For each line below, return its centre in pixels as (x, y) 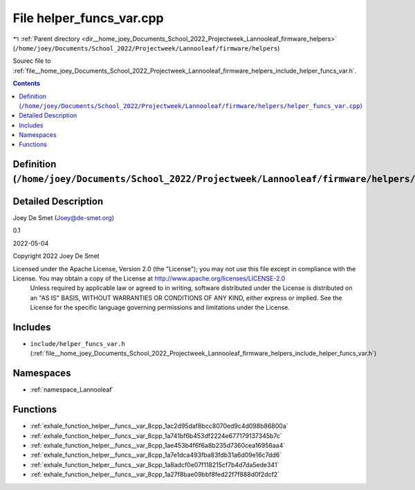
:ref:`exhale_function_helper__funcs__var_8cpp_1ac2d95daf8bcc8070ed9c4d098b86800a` (159, 426)
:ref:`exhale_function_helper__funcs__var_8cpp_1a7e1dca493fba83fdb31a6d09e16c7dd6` (156, 455)
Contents (27, 84)
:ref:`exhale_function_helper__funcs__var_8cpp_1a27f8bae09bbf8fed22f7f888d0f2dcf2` (155, 475)
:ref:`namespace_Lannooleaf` (72, 390)
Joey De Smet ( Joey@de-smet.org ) (63, 217)
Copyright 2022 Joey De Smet (56, 256)
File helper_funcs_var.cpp (88, 18)
